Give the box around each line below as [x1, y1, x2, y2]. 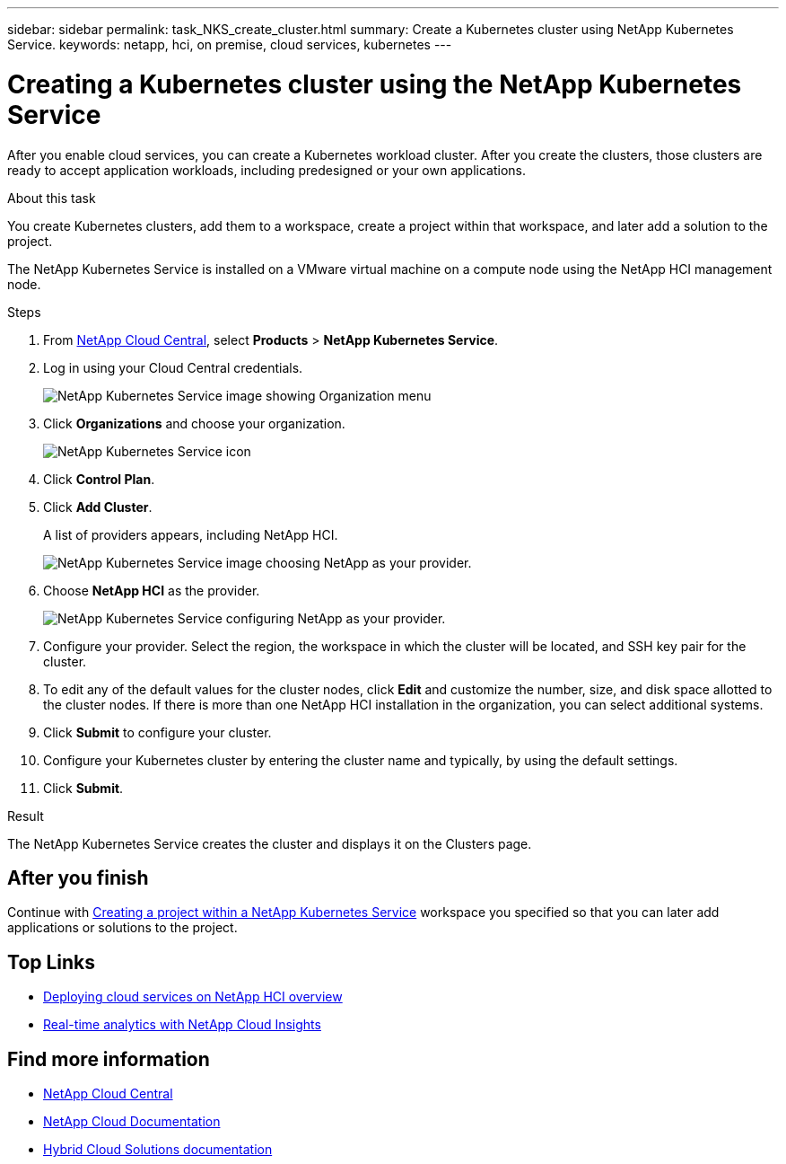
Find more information [7, 1047, 210, 1071]
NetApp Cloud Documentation [43, 1114, 221, 1130]
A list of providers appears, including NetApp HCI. [43, 526, 338, 542]
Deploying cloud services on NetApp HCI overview [43, 989, 343, 1005]
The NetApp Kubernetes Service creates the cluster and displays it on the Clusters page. [7, 835, 532, 851]
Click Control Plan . [43, 471, 155, 487]
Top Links [7, 950, 96, 974]
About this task [7, 190, 96, 206]
